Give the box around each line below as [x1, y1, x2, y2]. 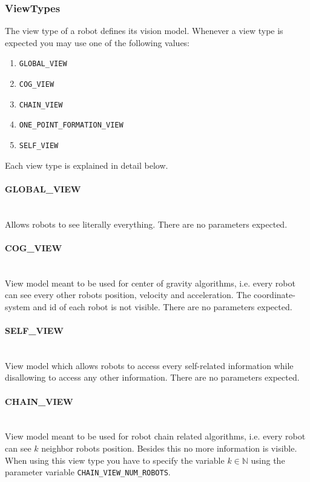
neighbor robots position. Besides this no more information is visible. [41, 442, 297, 454]
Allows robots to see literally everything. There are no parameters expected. [5, 217, 288, 230]
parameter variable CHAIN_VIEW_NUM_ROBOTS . [5, 466, 171, 478]
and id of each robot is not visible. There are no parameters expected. [33, 300, 292, 313]
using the [251, 453, 285, 466]
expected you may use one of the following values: [5, 36, 190, 49]
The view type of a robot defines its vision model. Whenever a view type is [5, 24, 283, 37]
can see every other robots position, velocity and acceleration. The [5, 288, 251, 301]
